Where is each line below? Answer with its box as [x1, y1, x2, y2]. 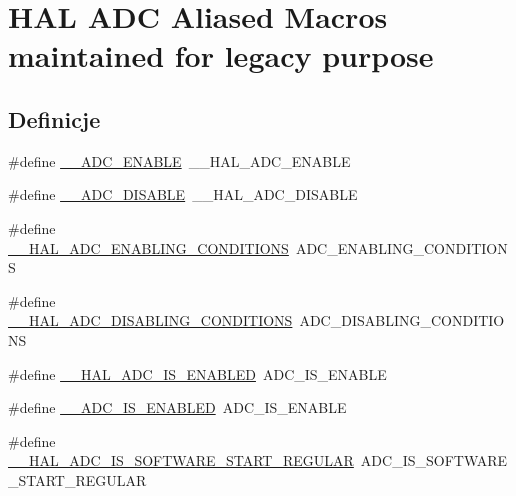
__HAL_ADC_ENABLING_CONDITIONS [8, 237, 289, 258]
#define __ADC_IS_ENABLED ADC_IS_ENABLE [8, 397, 347, 418]
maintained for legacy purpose [8, 35, 434, 76]
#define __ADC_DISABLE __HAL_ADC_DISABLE [8, 184, 358, 205]
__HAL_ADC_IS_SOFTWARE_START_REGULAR [8, 450, 354, 471]
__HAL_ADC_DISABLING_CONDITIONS [8, 310, 293, 331]
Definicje [8, 103, 101, 134]
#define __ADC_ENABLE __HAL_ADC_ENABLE [8, 150, 351, 171]
